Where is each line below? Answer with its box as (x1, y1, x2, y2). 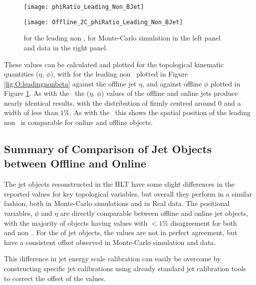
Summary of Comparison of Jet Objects (4, 141, 212, 157)
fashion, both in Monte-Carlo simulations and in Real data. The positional (4, 198, 230, 208)
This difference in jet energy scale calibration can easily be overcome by (4, 253, 221, 264)
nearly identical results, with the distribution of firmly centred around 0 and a (4, 97, 241, 108)
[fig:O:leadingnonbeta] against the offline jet (4, 78, 137, 88)
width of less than (4, 107, 58, 118)
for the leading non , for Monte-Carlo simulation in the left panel (24, 33, 221, 43)
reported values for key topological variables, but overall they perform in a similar (4, 188, 253, 199)
